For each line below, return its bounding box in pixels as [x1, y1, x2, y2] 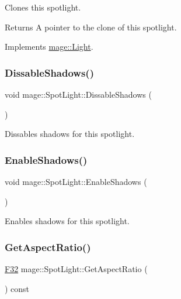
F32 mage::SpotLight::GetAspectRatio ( [5, 263, 148, 274]
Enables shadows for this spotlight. [5, 215, 130, 227]
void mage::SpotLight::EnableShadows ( [5, 176, 147, 187]
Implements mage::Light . [5, 40, 93, 53]
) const [5, 282, 30, 294]
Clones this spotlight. [5, 1, 81, 13]
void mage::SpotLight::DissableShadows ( [5, 88, 152, 100]
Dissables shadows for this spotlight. [5, 128, 135, 140]
